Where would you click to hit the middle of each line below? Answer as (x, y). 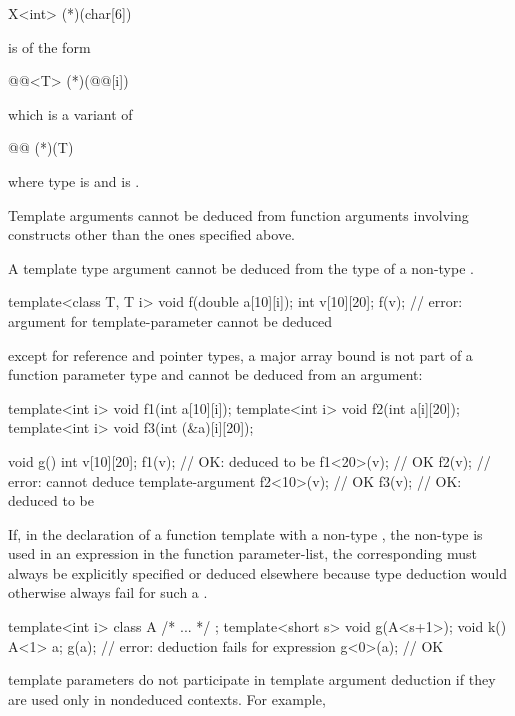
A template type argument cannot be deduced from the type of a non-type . (241, 267)
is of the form (49, 46)
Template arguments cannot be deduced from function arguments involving (238, 214)
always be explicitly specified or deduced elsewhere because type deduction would (257, 572)
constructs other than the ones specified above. (151, 234)
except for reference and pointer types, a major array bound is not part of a (240, 354)
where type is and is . (74, 180)
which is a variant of (70, 113)
